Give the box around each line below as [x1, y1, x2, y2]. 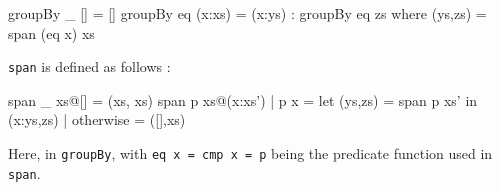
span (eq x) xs [8, 22, 95, 43]
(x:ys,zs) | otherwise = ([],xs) [8, 109, 186, 130]
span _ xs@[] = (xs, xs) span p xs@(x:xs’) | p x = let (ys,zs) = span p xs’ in [8, 89, 478, 110]
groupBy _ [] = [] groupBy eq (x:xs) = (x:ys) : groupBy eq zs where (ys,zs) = [8, 3, 487, 23]
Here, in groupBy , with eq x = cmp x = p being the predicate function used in [8, 143, 493, 164]
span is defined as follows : [8, 56, 171, 77]
